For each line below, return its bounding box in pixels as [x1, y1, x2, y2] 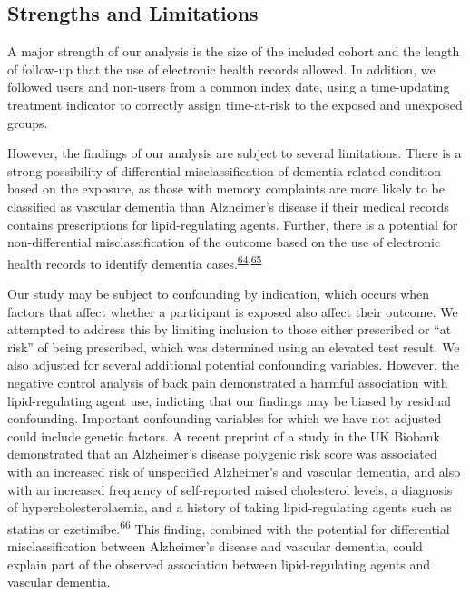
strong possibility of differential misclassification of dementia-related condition [7, 161, 442, 180]
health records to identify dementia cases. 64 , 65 [7, 251, 262, 272]
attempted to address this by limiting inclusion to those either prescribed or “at [7, 320, 452, 339]
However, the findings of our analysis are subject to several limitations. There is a [7, 144, 462, 163]
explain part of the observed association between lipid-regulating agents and [7, 554, 430, 573]
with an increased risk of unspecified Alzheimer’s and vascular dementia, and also [7, 461, 461, 480]
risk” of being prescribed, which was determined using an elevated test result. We [7, 337, 460, 356]
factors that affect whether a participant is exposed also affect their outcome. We [7, 302, 458, 321]
